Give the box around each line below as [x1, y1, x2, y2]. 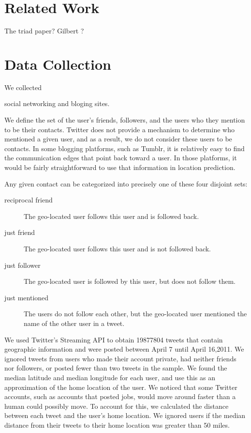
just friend [4, 227, 35, 237]
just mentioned [4, 292, 49, 302]
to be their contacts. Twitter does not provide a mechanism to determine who [4, 124, 235, 134]
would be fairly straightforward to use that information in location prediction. [4, 162, 236, 172]
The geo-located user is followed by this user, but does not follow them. [24, 276, 236, 286]
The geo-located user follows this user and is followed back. [24, 211, 199, 221]
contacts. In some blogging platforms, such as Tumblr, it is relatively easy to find [4, 143, 245, 153]
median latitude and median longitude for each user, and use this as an [4, 372, 215, 382]
